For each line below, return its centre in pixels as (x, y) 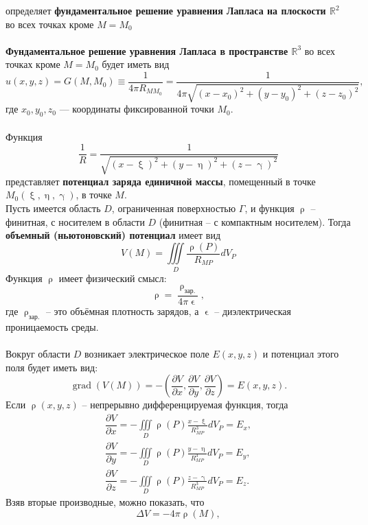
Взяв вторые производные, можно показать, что (105, 502)
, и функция (269, 208)
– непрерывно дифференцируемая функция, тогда (185, 405)
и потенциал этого (301, 354)
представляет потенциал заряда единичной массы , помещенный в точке (161, 181)
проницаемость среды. (52, 326)
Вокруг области (38, 354)
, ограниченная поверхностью (174, 208)
